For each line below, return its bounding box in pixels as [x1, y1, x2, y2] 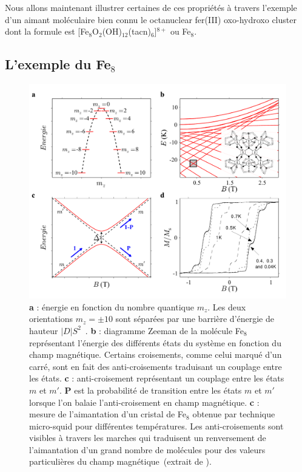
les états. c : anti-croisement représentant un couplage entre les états [29, 372, 284, 385]
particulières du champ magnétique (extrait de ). [29, 455, 212, 468]
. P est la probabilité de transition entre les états [59, 383, 242, 396]
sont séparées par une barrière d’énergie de [115, 312, 274, 325]
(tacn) [128, 25, 151, 38]
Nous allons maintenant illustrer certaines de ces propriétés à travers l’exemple [5, 1, 297, 13]
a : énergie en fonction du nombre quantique [29, 300, 194, 313]
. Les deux [207, 300, 246, 313]
